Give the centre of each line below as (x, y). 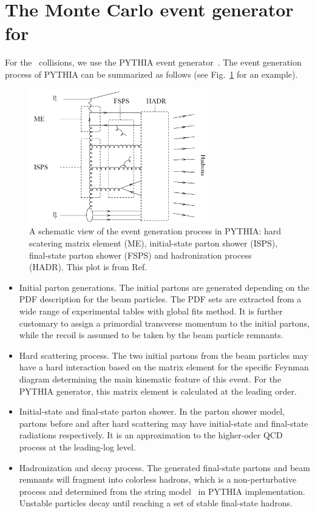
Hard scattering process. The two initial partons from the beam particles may (164, 355)
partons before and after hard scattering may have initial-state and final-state (164, 423)
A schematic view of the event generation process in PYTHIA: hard (155, 231)
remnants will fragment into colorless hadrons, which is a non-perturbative (158, 479)
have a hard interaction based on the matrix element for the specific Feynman (164, 367)
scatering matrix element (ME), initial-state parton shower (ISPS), (154, 243)
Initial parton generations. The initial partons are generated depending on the (164, 287)
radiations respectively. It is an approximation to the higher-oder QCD (151, 435)
